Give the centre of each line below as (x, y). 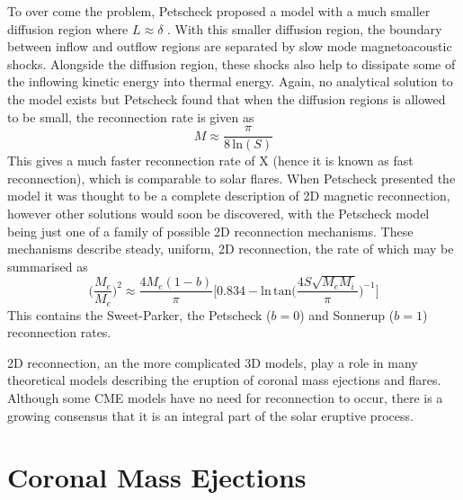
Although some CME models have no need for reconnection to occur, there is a (225, 398)
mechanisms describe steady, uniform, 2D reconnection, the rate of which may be (231, 249)
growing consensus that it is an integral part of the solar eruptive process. (210, 415)
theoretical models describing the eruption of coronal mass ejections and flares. (224, 380)
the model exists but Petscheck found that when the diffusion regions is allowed (227, 98)
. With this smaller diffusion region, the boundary (305, 28)
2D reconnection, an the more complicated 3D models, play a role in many (213, 362)
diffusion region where (68, 28)
